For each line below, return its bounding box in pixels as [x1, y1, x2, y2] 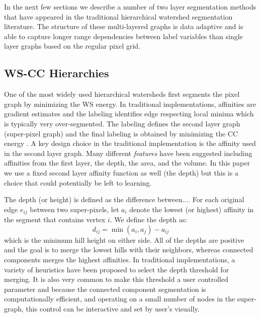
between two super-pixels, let [30, 204, 119, 214]
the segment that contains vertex [4, 214, 106, 225]
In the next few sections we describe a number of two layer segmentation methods [4, 2, 256, 12]
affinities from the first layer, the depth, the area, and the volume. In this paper [4, 157, 250, 168]
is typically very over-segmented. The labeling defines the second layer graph [4, 118, 240, 128]
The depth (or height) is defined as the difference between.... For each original [4, 194, 244, 205]
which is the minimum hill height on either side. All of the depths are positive [4, 234, 244, 245]
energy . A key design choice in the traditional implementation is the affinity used [4, 138, 256, 148]
